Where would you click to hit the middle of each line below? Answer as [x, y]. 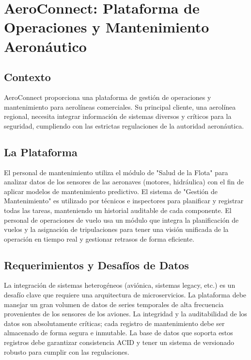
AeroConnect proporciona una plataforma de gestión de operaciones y [108, 97]
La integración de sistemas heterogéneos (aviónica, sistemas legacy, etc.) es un [120, 285]
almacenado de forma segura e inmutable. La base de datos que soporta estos [118, 333]
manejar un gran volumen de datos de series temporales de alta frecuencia [114, 304]
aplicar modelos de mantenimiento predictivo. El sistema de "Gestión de [111, 191]
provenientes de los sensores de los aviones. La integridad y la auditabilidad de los [125, 314]
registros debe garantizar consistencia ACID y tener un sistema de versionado [119, 342]
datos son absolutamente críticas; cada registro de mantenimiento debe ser [114, 323]
